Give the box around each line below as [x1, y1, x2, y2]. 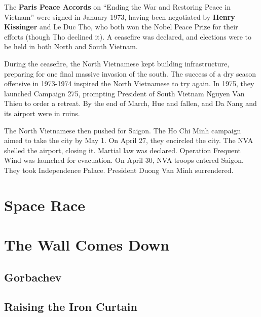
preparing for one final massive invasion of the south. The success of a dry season [4, 68, 256, 79]
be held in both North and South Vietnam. [4, 41, 138, 52]
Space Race [4, 194, 86, 215]
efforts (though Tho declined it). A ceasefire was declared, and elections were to [4, 31, 252, 42]
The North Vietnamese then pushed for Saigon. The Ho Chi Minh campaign [4, 125, 241, 135]
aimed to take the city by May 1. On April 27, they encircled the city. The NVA [4, 135, 253, 146]
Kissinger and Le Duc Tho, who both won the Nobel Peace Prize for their [4, 21, 238, 32]
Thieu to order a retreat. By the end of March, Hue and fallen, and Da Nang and [4, 98, 257, 109]
